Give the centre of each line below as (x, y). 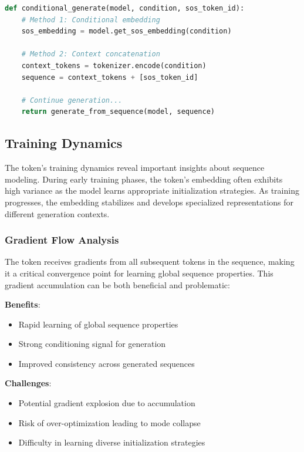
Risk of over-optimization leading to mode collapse (109, 422)
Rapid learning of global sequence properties (98, 324)
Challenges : (28, 383)
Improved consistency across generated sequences (107, 363)
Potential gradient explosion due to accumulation (107, 403)
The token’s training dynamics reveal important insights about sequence (135, 168)
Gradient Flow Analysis (62, 240)
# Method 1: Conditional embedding (91, 20)
